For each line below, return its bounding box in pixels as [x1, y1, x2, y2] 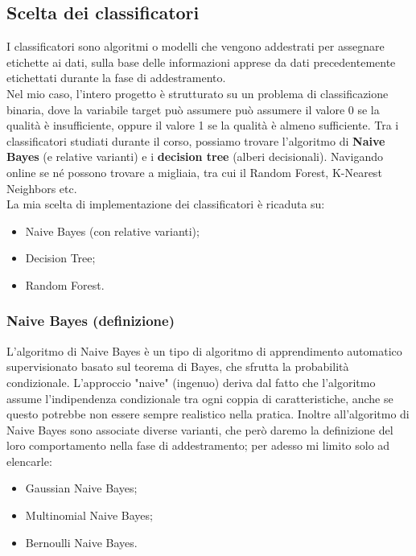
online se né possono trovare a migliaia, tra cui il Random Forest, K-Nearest [6, 163, 382, 180]
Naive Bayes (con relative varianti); [25, 222, 200, 239]
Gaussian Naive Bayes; [25, 480, 138, 496]
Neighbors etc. [6, 179, 77, 196]
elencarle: [6, 452, 52, 469]
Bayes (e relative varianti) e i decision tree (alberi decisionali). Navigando [6, 148, 383, 165]
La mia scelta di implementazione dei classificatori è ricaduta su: [6, 196, 325, 212]
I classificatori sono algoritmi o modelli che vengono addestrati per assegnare [6, 38, 385, 55]
